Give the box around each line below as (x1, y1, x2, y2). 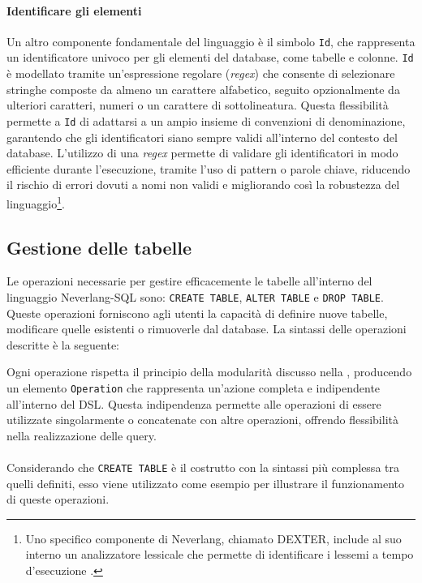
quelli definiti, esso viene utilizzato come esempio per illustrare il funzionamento (6, 474, 405, 491)
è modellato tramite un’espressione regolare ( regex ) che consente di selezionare (6, 65, 395, 82)
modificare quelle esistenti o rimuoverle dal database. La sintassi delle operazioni (6, 320, 407, 337)
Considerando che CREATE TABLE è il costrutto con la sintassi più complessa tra (6, 459, 399, 476)
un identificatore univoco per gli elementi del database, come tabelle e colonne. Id (6, 49, 414, 66)
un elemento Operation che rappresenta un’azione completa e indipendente (6, 379, 381, 396)
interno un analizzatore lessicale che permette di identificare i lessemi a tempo (25, 546, 414, 563)
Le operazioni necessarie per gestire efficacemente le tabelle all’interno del (6, 272, 372, 289)
